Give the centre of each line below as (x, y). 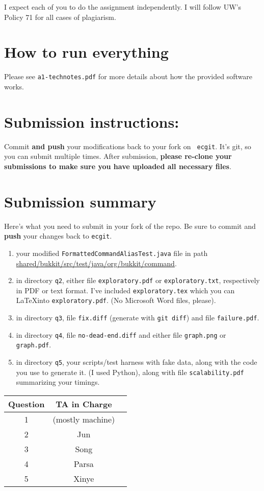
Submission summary (80, 201)
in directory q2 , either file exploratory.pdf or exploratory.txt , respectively (138, 280)
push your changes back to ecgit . (58, 236)
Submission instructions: (92, 121)
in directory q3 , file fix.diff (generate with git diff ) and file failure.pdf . (138, 318)
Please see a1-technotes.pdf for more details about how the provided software (128, 76)
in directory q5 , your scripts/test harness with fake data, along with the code (137, 362)
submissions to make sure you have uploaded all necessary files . (118, 166)
